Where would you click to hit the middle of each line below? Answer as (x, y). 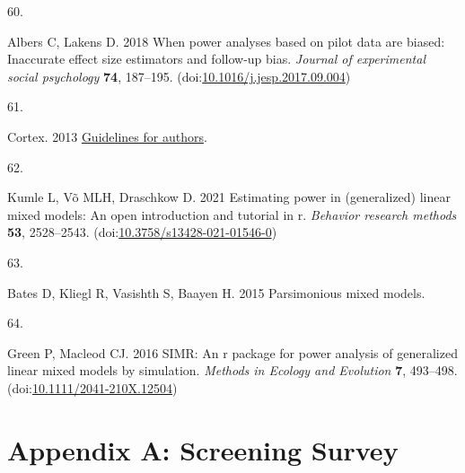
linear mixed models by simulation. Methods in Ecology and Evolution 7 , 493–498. (232, 370)
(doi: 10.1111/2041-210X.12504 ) (92, 387)
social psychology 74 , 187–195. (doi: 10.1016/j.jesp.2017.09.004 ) (179, 76)
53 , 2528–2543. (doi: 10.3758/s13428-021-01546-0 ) (142, 232)
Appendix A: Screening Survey (203, 449)
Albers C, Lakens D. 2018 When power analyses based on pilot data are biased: (226, 41)
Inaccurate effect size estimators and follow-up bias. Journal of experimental (216, 59)
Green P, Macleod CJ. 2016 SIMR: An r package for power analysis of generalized (232, 352)
